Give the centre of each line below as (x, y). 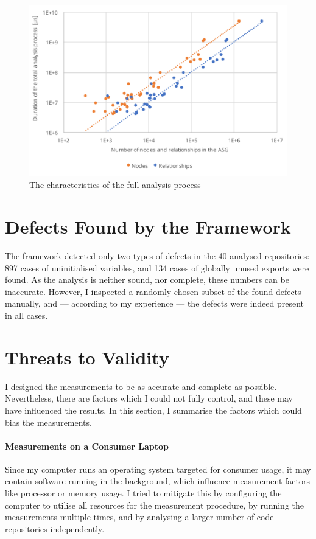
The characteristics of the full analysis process (115, 185)
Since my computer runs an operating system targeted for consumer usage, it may (158, 469)
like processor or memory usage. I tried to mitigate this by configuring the (143, 493)
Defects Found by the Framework (148, 227)
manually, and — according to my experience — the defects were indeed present (155, 303)
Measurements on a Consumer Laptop (87, 446)
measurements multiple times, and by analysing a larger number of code (139, 517)
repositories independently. (55, 528)
